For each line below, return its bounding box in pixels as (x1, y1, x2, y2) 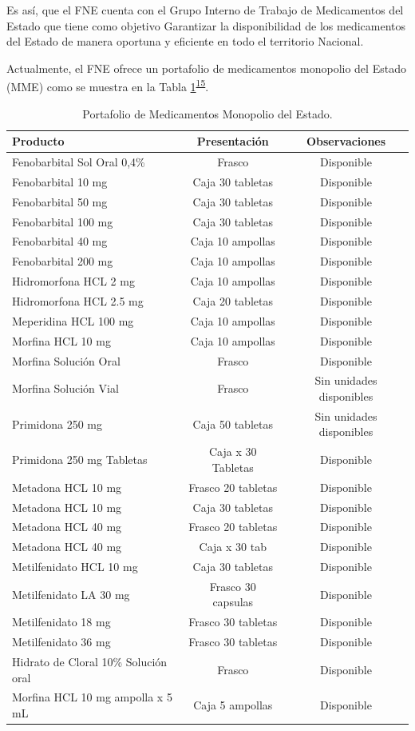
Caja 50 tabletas (192, 415, 273, 432)
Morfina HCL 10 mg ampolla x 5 (12, 689, 172, 705)
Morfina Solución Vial (12, 380, 119, 397)
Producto (12, 133, 65, 150)
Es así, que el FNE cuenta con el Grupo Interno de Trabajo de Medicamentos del (6, 2, 404, 18)
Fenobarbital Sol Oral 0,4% (12, 154, 145, 170)
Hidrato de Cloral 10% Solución (12, 653, 168, 669)
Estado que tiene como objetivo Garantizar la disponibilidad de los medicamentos (6, 17, 406, 34)
